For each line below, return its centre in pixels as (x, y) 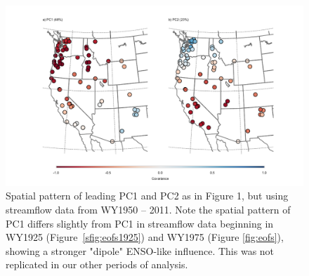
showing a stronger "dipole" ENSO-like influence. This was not (140, 250)
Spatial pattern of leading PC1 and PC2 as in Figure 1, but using (147, 196)
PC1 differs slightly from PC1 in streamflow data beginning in (140, 223)
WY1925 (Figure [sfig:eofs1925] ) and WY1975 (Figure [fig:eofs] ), (145, 237)
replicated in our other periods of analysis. (97, 264)
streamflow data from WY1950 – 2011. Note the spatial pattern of (148, 209)
